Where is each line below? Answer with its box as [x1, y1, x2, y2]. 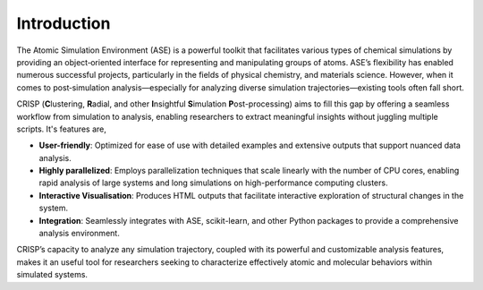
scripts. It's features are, [16, 124, 107, 134]
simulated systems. [16, 269, 89, 280]
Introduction [16, 13, 111, 33]
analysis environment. [38, 228, 120, 239]
